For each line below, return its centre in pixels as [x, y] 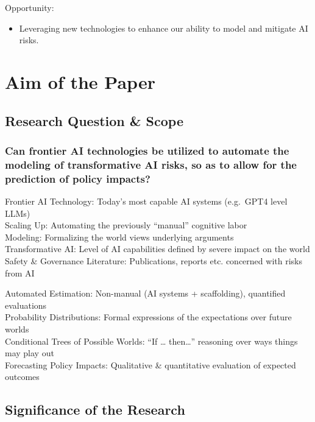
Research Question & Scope [94, 120]
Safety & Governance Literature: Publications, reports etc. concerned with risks [154, 260]
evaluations [26, 305]
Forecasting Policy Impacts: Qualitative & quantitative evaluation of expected [150, 364]
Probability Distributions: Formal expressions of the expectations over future [148, 317]
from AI [20, 273]
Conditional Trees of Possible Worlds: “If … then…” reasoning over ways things [151, 341]
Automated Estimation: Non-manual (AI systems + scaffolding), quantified [145, 293]
